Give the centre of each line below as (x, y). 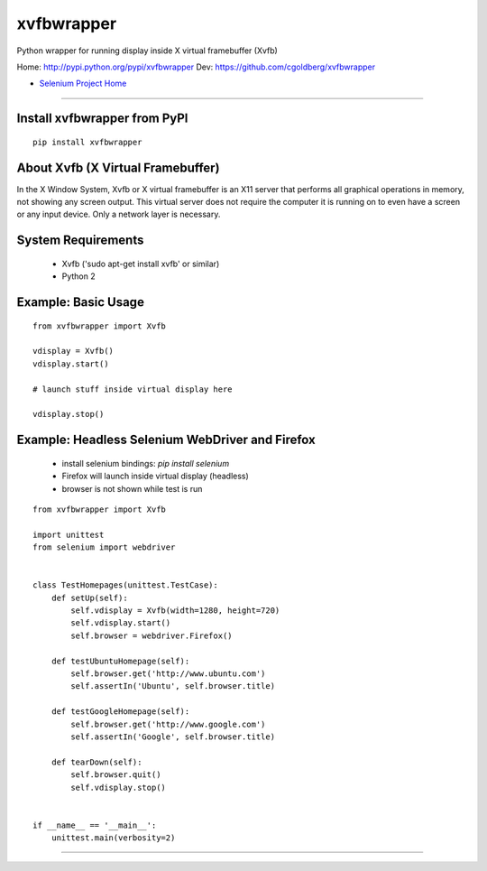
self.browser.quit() (116, 775)
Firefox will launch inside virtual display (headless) (156, 476)
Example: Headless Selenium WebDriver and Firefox (166, 440)
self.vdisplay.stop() (119, 787)
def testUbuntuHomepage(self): (120, 661)
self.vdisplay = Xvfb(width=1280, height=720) (175, 611)
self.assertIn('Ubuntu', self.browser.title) (173, 686)
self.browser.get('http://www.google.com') (168, 724)
